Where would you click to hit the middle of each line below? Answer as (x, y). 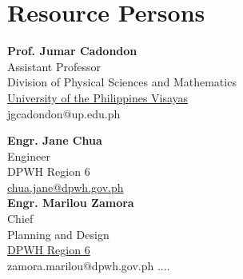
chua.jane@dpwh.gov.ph (66, 187)
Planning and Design (58, 234)
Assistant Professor (54, 66)
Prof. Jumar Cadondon (72, 51)
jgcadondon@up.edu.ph (64, 113)
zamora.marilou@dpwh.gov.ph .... (89, 265)
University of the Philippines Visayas (98, 97)
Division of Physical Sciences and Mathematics (122, 82)
